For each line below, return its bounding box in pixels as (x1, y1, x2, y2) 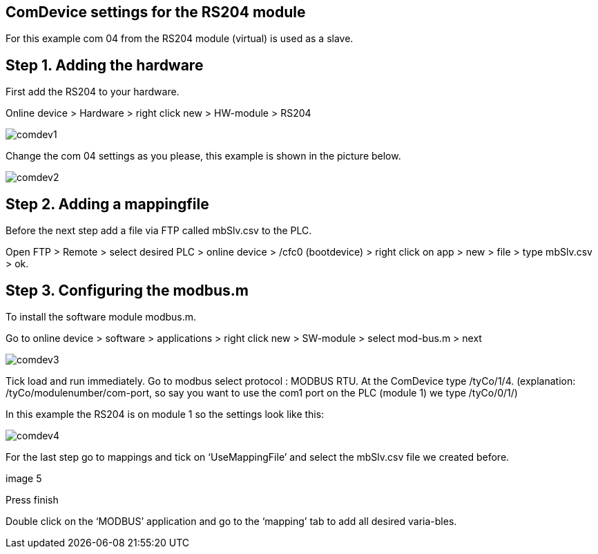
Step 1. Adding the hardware (6, 56, 204, 74)
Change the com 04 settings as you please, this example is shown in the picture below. (6, 150, 401, 162)
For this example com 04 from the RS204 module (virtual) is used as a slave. (6, 32, 354, 45)
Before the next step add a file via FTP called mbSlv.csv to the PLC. (6, 225, 312, 237)
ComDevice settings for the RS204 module (6, 3, 306, 21)
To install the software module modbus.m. (6, 310, 197, 323)
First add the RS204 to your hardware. (6, 86, 180, 98)
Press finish (6, 493, 59, 506)
